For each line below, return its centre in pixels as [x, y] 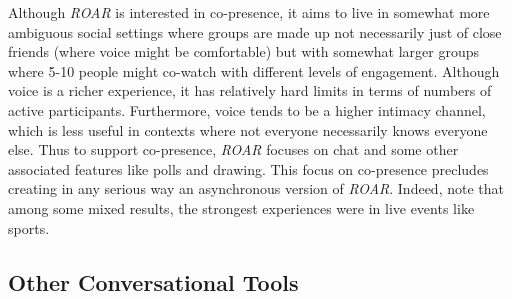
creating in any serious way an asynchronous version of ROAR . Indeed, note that [256, 188]
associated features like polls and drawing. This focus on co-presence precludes [248, 168]
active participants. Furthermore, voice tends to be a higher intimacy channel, [247, 109]
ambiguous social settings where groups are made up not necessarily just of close [255, 31]
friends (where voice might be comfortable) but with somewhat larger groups [244, 51]
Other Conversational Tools [153, 281]
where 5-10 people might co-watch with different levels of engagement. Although [254, 70]
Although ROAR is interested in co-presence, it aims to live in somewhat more [249, 12]
